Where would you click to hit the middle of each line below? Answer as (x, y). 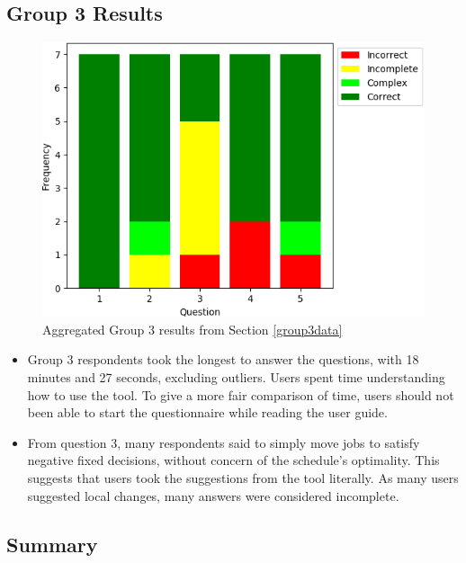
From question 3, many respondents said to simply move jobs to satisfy (224, 442)
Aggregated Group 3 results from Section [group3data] (193, 329)
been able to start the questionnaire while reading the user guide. (207, 412)
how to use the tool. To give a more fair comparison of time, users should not (241, 394)
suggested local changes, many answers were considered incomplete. (213, 495)
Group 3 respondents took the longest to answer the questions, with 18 (223, 359)
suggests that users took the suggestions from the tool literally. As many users (243, 478)
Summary (52, 544)
